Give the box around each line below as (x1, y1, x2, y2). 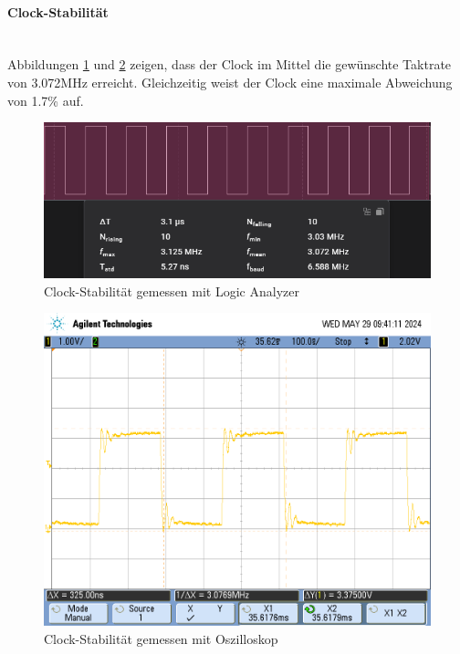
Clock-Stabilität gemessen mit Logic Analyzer (44, 281, 299, 300)
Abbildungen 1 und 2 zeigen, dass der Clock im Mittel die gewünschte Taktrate (7, 55, 452, 74)
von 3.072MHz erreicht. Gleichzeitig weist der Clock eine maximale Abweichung (7, 72, 453, 91)
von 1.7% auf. (7, 90, 84, 109)
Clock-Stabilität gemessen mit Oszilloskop (44, 629, 278, 649)
